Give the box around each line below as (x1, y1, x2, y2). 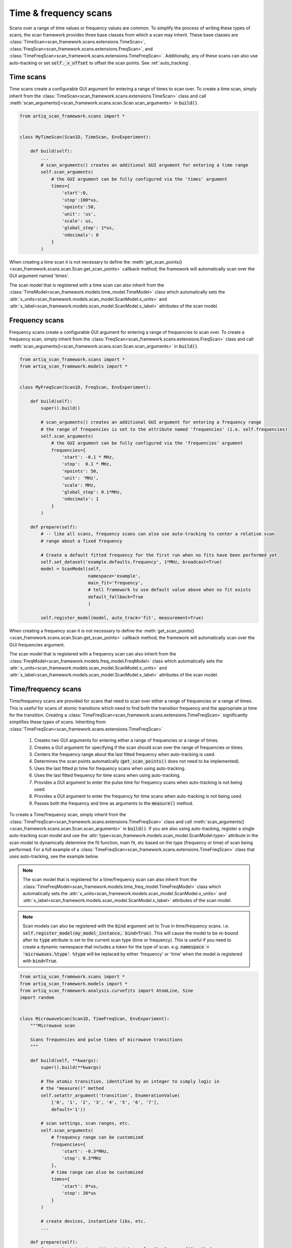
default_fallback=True (88, 594, 144, 600)
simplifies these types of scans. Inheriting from (9, 719, 106, 725)
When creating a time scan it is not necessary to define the (9, 259, 131, 265)
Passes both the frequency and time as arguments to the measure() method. (34, 800, 194, 806)
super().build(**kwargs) (40, 1065, 102, 1070)
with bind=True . (22, 958, 58, 964)
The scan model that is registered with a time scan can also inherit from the (9, 282, 164, 288)
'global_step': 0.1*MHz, (61, 489, 123, 495)
